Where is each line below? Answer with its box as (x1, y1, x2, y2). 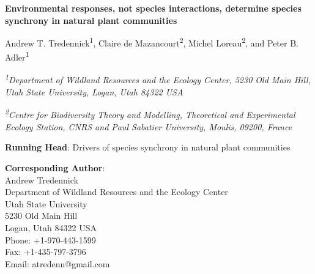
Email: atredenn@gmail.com (5, 257, 110, 270)
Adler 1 (5, 49, 29, 64)
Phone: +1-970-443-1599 (5, 233, 96, 246)
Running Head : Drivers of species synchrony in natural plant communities (5, 141, 291, 154)
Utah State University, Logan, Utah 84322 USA (5, 85, 183, 98)
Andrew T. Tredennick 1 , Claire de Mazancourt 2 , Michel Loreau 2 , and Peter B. (5, 35, 298, 49)
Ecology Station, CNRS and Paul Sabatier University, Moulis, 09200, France (5, 120, 292, 133)
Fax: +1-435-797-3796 (5, 245, 86, 258)
